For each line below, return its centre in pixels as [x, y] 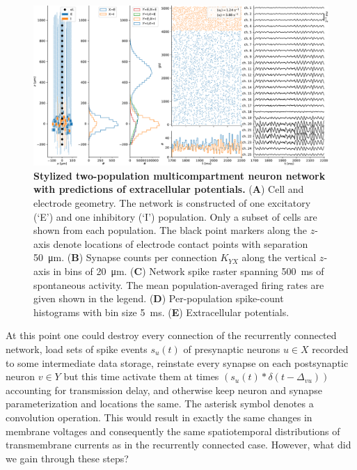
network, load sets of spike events [77, 348]
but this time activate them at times [141, 376]
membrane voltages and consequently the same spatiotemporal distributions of [173, 431]
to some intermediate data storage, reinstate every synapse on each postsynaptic [177, 362]
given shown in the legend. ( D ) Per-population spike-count [159, 298]
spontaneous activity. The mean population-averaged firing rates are [179, 284]
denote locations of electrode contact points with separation [181, 243]
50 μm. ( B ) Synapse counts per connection [125, 257]
